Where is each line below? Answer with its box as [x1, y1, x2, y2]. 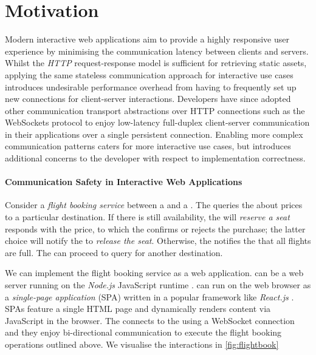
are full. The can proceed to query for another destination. [5, 246, 223, 259]
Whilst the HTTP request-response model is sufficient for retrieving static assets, [5, 56, 307, 69]
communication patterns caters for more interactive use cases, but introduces [5, 140, 291, 152]
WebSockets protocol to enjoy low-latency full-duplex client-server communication [5, 116, 310, 129]
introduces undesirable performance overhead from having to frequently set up [5, 80, 297, 93]
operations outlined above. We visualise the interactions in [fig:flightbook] [5, 337, 279, 350]
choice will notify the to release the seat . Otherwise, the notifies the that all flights [5, 234, 311, 247]
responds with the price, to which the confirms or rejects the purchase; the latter [5, 222, 306, 235]
